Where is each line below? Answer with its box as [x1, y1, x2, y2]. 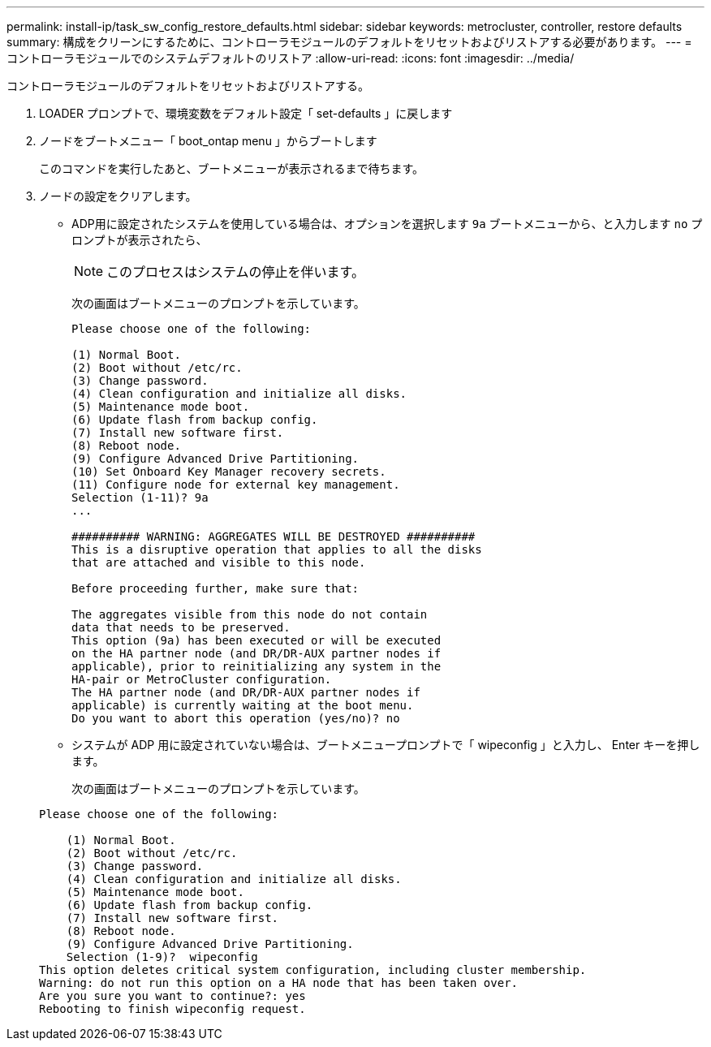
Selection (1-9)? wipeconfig [66, 950, 258, 963]
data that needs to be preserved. [71, 621, 291, 634]
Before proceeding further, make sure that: [71, 582, 360, 595]
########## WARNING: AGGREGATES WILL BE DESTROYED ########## [71, 530, 476, 543]
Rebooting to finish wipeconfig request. [39, 1002, 306, 1015]
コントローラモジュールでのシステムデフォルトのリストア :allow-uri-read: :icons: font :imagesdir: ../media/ [6, 51, 575, 65]
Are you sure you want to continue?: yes [39, 989, 306, 1002]
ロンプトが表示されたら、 [71, 233, 208, 247]
